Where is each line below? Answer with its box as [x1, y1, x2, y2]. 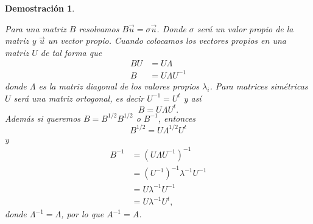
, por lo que [61, 208, 104, 220]
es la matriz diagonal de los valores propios [38, 79, 200, 92]
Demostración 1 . [5, 2, 75, 14]
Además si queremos [5, 111, 81, 124]
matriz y [5, 34, 37, 47]
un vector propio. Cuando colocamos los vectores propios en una [47, 34, 286, 47]
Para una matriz [5, 22, 66, 35]
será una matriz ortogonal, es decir [13, 91, 144, 104]
